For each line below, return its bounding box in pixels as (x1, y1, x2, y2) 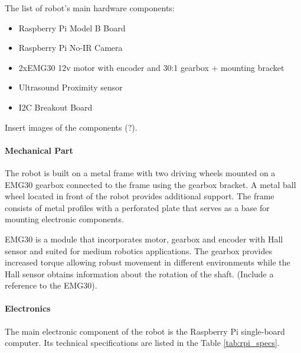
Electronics (5, 302, 51, 315)
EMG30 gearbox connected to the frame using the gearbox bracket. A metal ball (5, 178, 296, 190)
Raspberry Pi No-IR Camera (18, 41, 123, 54)
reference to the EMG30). (5, 279, 97, 292)
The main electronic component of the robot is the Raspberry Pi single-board (5, 325, 285, 337)
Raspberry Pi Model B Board (18, 21, 126, 34)
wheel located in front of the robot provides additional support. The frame (5, 190, 274, 202)
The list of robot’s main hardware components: (5, 2, 175, 14)
